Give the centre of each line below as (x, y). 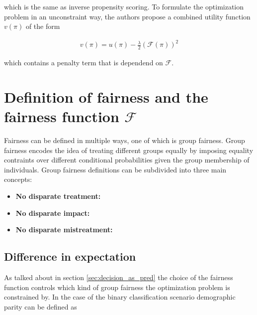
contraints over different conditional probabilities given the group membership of (127, 160)
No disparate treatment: (58, 196)
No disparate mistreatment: (64, 230)
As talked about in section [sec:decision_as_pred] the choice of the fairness (119, 277)
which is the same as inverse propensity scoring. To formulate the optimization (124, 6)
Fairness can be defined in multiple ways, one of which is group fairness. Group (125, 140)
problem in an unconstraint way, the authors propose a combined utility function (127, 16)
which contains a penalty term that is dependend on (84, 63)
